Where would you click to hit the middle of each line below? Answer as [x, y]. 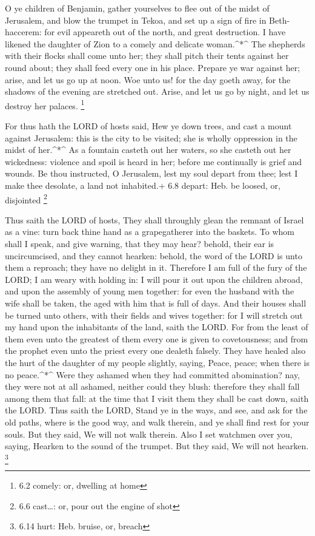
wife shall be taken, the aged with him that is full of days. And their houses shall [156, 303]
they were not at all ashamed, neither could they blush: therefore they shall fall [152, 386]
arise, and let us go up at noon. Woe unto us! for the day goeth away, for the [148, 79]
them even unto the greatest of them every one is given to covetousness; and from [157, 338]
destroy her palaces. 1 [45, 104]
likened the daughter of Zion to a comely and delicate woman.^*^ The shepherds [155, 43]
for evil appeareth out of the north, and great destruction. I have [165, 32]
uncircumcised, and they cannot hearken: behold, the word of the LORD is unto [154, 255]
